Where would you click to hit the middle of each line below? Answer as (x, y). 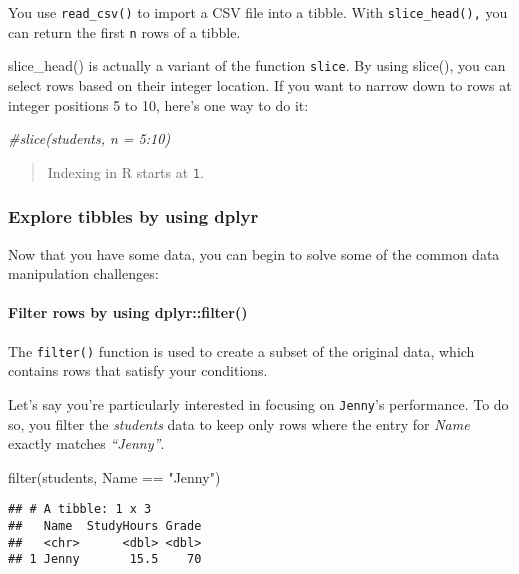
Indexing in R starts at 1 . (125, 171)
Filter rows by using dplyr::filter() (128, 312)
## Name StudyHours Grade (105, 525)
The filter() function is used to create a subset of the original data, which (241, 350)
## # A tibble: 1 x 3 (80, 509)
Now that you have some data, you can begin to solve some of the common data (254, 253)
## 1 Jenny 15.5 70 (105, 559)
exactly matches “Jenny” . (86, 443)
